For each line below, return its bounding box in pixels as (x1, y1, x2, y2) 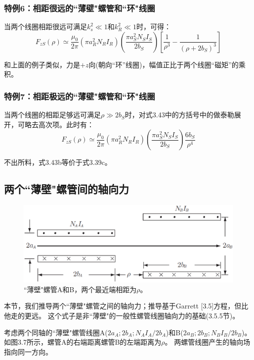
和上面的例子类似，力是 (4, 59, 80, 69)
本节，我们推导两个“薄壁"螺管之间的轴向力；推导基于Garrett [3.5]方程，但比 (4, 301, 249, 311)
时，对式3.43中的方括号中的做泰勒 (125, 109, 234, 120)
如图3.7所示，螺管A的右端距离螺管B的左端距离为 (4, 337, 162, 347)
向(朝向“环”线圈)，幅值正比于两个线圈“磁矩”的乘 (88, 59, 246, 69)
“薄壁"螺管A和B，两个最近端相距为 (24, 284, 137, 294)
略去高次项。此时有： (24, 119, 94, 129)
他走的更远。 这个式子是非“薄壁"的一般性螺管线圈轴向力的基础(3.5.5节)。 (4, 310, 240, 321)
